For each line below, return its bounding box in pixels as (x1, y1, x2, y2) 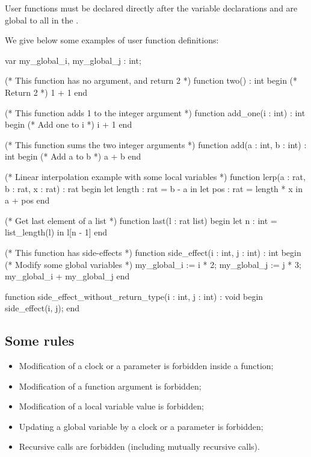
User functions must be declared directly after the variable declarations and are (5, 2, 298, 14)
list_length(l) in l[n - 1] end (5, 226, 108, 238)
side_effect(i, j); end (5, 302, 80, 314)
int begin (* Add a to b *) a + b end (5, 150, 141, 163)
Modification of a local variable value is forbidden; (19, 400, 204, 412)
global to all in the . (5, 13, 79, 26)
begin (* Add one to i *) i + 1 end (5, 118, 132, 131)
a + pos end (5, 194, 50, 207)
